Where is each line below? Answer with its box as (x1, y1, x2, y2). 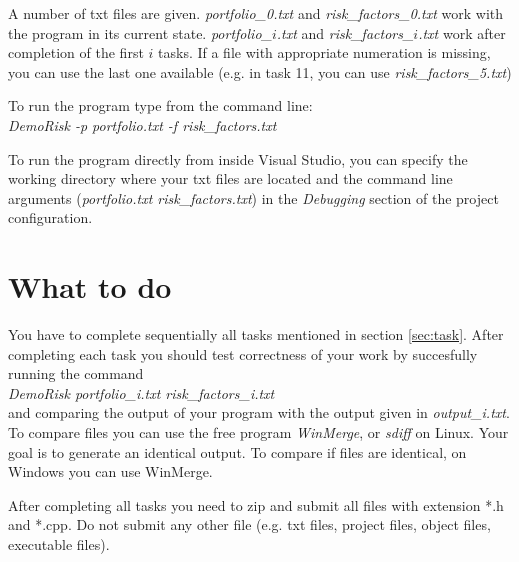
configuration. (8, 207, 93, 228)
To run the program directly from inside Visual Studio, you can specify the (8, 148, 468, 169)
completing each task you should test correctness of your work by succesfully (8, 343, 478, 364)
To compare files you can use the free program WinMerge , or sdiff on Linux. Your (8, 422, 509, 443)
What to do (8, 266, 172, 307)
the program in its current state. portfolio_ (8, 22, 272, 43)
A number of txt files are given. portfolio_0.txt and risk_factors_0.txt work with (8, 3, 504, 23)
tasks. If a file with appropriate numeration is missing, (158, 42, 491, 63)
